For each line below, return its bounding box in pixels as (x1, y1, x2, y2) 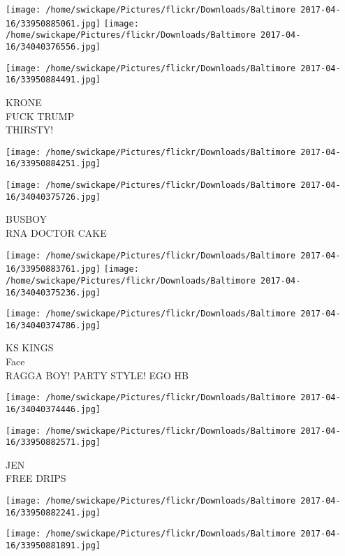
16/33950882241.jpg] (6, 507, 101, 518)
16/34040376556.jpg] (6, 41, 101, 52)
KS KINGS (6, 340, 54, 355)
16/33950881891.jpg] (6, 541, 101, 551)
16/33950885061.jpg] (6, 18, 101, 29)
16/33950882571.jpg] (6, 437, 101, 448)
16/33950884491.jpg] (6, 75, 101, 85)
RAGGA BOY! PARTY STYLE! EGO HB (6, 367, 189, 382)
